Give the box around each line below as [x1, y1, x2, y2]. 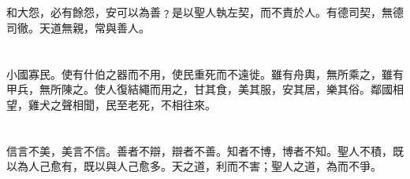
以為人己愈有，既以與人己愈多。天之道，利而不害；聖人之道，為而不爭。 [6, 158, 382, 174]
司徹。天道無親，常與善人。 [6, 19, 150, 35]
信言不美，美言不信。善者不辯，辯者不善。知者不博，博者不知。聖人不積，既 [6, 142, 404, 159]
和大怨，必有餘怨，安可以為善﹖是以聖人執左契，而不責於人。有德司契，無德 [6, 4, 404, 20]
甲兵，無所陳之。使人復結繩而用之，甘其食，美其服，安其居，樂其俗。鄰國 [6, 81, 393, 97]
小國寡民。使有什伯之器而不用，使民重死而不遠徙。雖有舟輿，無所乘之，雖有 [6, 65, 404, 82]
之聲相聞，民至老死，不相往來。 [50, 96, 216, 112]
